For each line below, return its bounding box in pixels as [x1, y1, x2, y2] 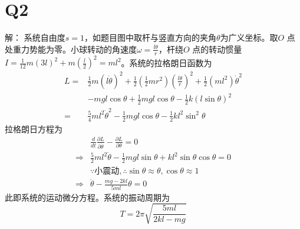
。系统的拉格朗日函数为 [121, 56, 212, 68]
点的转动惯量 [192, 42, 242, 55]
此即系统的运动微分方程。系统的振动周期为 [5, 191, 170, 203]
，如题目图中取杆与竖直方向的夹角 [84, 31, 216, 44]
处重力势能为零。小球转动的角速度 [5, 42, 137, 55]
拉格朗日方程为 [5, 122, 62, 135]
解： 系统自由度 [5, 31, 65, 44]
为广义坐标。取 [220, 31, 278, 44]
